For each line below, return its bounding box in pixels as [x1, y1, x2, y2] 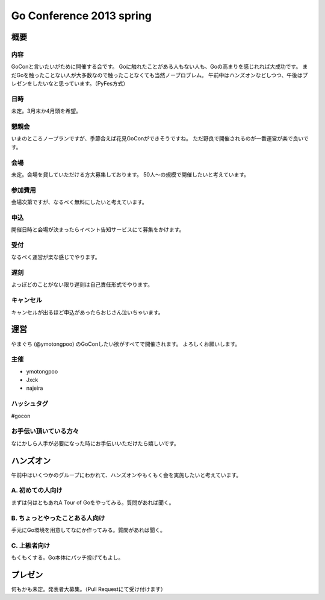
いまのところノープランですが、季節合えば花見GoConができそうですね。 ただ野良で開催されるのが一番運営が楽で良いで [11, 135, 309, 142]
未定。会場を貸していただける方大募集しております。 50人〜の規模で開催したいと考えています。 [11, 170, 250, 178]
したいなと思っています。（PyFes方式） [32, 80, 129, 87]
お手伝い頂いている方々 [11, 427, 79, 436]
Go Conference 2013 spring [11, 9, 152, 22]
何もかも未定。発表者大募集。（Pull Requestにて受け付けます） [11, 585, 166, 593]
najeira [26, 384, 43, 392]
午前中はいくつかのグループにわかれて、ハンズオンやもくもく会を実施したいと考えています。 [11, 471, 242, 478]
